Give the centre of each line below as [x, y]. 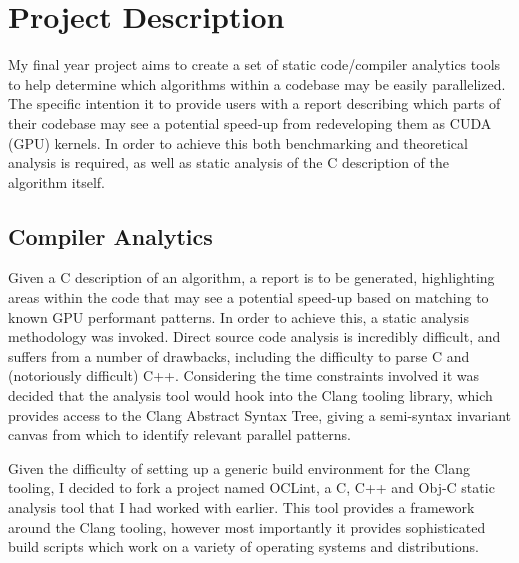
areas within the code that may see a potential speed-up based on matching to [248, 297]
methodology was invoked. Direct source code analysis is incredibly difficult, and [254, 336]
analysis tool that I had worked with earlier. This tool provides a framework [241, 507]
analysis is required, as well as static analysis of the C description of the [228, 162]
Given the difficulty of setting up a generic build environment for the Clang [239, 467]
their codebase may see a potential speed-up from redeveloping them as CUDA [250, 122]
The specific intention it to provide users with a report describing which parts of [254, 103]
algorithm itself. [56, 181]
